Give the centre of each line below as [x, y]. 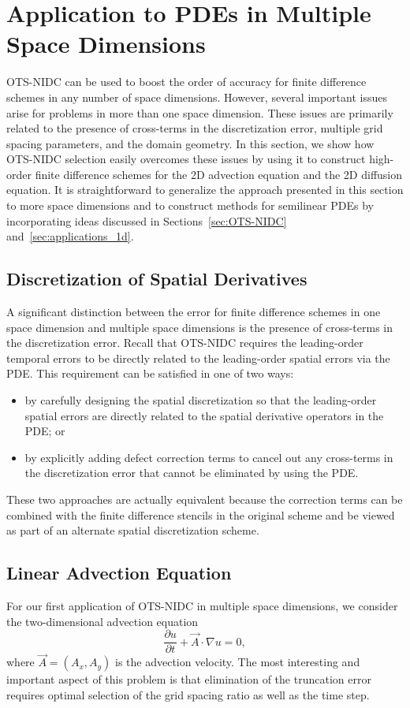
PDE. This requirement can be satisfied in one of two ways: [150, 373]
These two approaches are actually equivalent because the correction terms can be [205, 499]
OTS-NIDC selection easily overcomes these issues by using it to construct [186, 159]
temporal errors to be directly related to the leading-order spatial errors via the [198, 358]
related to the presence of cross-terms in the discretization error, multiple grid [195, 128]
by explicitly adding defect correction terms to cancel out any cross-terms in [209, 457]
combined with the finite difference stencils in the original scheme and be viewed [201, 514]
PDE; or [45, 431]
